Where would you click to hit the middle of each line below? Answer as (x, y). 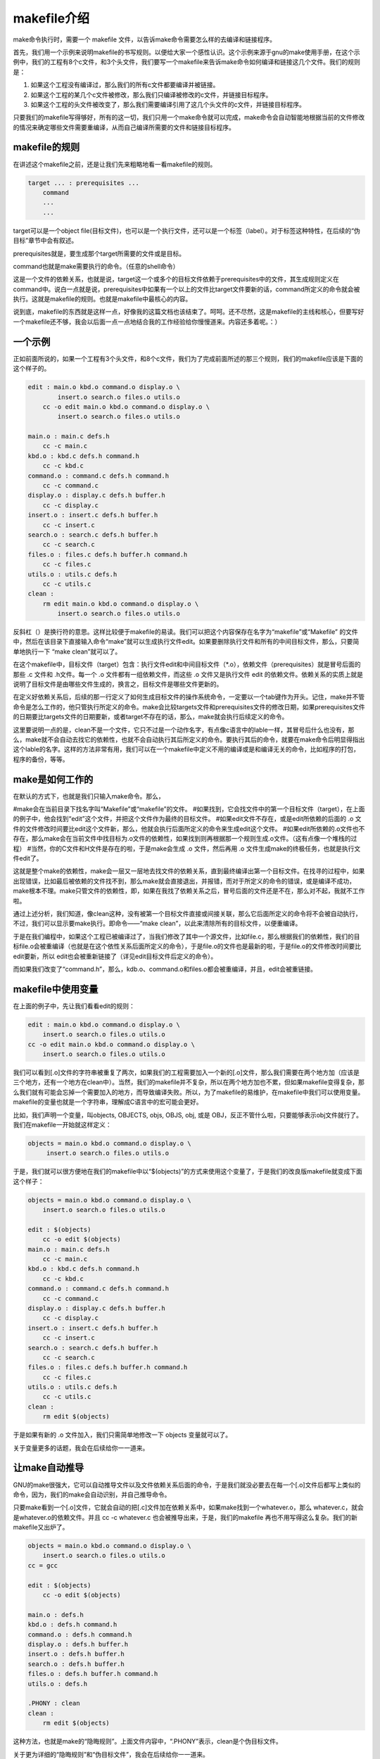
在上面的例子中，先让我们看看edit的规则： (74, 1005)
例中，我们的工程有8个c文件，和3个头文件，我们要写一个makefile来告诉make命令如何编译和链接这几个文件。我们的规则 (186, 62)
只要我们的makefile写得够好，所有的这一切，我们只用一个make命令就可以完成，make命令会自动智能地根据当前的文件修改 (189, 118)
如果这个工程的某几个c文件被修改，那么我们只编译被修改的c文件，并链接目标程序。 (151, 94)
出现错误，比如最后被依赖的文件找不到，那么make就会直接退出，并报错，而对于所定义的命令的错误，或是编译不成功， (184, 881)
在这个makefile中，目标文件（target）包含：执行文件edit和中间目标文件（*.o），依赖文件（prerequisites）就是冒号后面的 (187, 664)
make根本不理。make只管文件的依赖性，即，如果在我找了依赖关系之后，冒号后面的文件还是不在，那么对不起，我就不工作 (189, 891)
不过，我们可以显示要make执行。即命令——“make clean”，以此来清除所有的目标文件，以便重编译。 (157, 923)
